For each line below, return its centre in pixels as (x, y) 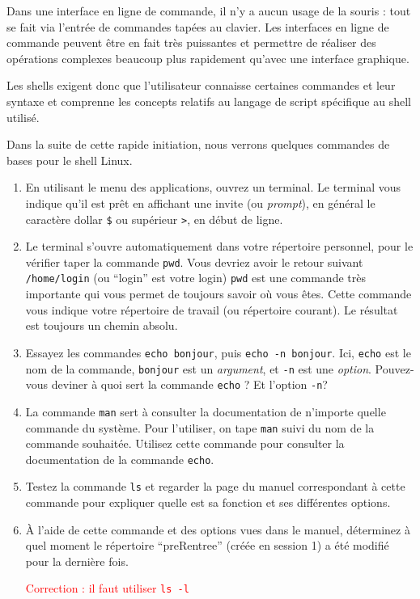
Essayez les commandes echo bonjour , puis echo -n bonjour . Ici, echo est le (218, 352)
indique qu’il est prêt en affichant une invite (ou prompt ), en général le (200, 202)
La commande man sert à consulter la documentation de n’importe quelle (206, 411)
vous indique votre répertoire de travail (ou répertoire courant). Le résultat (212, 309)
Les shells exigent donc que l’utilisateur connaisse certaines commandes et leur (201, 85)
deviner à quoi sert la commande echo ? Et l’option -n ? (189, 384)
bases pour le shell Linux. (70, 160)
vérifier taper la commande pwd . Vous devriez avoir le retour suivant (194, 262)
